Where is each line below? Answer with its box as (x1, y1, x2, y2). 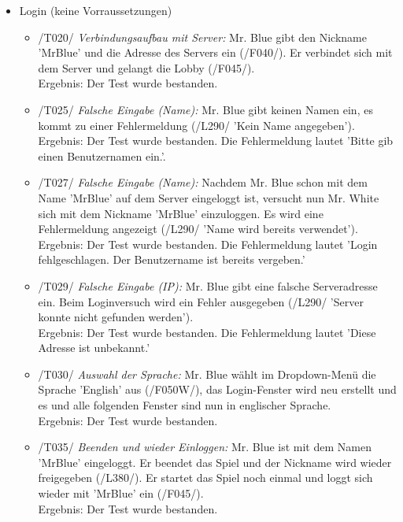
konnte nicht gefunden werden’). (38, 309, 194, 325)
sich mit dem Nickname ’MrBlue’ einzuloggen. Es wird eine (38, 205, 324, 221)
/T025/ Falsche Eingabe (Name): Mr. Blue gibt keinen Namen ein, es (38, 101, 373, 117)
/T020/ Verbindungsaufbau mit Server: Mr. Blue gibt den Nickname (38, 28, 367, 45)
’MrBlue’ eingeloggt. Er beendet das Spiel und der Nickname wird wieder (38, 454, 392, 470)
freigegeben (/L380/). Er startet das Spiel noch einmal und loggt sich (38, 469, 373, 486)
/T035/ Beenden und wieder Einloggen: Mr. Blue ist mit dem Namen (38, 439, 372, 455)
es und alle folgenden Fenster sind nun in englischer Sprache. (38, 397, 331, 413)
